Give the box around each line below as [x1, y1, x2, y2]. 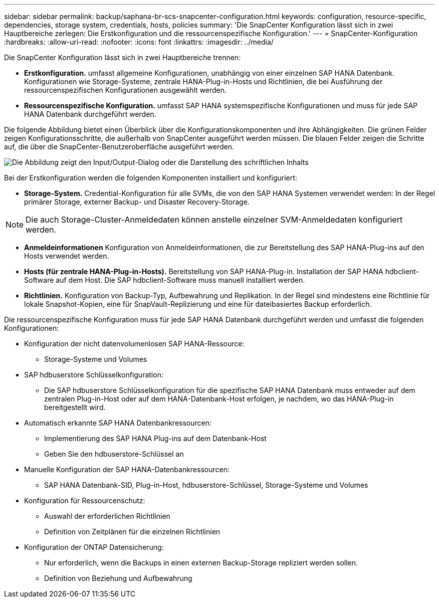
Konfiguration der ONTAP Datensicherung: [24, 543, 164, 551]
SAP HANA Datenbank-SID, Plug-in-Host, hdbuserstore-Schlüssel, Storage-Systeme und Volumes [44, 481, 368, 489]
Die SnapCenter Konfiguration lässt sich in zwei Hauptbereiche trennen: [4, 53, 241, 62]
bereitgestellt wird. [44, 403, 106, 412]
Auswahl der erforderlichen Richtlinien [44, 512, 170, 520]
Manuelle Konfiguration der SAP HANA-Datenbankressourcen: [24, 465, 230, 474]
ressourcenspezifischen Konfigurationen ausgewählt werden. [24, 86, 227, 94]
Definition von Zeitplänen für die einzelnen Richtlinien [44, 527, 221, 536]
